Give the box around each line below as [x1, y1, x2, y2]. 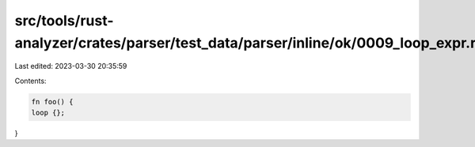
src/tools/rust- [14, 12, 114, 29]
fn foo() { [31, 97, 74, 106]
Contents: [14, 76, 47, 85]
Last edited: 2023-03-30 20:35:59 [14, 62, 127, 71]
